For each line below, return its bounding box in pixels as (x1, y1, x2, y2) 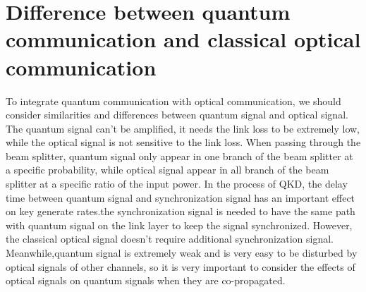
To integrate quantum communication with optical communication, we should (6, 93, 341, 108)
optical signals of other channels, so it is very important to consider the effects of (6, 259, 355, 274)
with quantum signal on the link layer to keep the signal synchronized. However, (6, 217, 353, 232)
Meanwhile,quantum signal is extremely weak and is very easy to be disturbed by (6, 245, 358, 260)
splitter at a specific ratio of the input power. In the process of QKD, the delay (6, 176, 348, 191)
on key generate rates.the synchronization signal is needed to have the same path (6, 204, 355, 219)
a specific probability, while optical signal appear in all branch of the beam (6, 162, 329, 177)
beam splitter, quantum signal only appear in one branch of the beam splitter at (6, 148, 353, 163)
